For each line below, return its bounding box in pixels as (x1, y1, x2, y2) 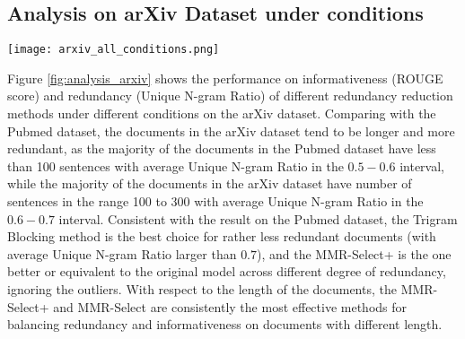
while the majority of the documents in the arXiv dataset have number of (7, 174, 412, 193)
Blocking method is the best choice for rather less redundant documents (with (7, 227, 436, 246)
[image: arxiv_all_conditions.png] (7, 43, 220, 56)
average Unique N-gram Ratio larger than (7, 244, 237, 263)
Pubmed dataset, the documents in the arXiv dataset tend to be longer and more (7, 121, 455, 140)
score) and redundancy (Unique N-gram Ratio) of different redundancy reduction (7, 86, 453, 105)
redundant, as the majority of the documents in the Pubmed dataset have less (7, 139, 436, 158)
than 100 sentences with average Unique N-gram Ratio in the (7, 156, 344, 175)
